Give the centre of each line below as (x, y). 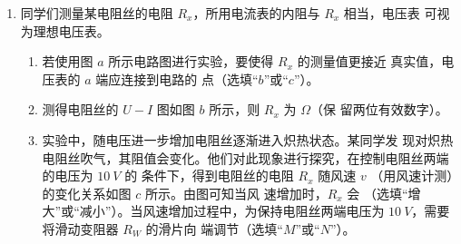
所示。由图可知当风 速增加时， (236, 193)
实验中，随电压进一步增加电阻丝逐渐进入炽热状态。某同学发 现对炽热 (248, 139)
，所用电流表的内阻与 (256, 13)
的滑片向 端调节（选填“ (214, 228)
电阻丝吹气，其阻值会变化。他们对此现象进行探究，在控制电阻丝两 (239, 157)
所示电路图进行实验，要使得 (191, 61)
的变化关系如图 (87, 193)
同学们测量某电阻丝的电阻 (97, 13)
